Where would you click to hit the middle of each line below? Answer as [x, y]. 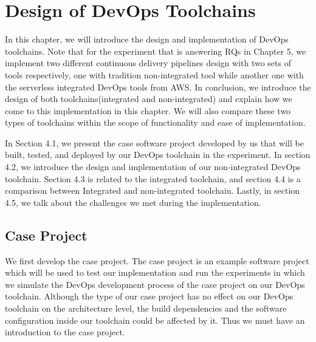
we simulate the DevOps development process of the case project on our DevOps [155, 284]
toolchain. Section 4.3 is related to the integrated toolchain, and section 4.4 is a [153, 178]
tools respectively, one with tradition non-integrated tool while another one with [154, 74]
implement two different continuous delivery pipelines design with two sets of [148, 63]
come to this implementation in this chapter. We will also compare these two [148, 110]
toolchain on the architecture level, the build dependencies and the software [146, 308]
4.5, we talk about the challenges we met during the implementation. [133, 202]
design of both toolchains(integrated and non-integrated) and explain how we [149, 99]
